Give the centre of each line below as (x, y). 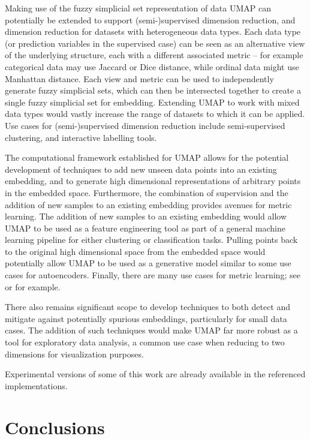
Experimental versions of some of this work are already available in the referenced (155, 374)
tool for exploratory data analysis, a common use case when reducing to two (145, 342)
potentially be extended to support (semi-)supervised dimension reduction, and (150, 19)
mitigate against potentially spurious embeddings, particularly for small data (146, 318)
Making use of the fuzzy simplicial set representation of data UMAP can (138, 8)
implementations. (36, 385)
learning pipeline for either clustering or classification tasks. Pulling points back (151, 240)
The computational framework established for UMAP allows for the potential (147, 157)
